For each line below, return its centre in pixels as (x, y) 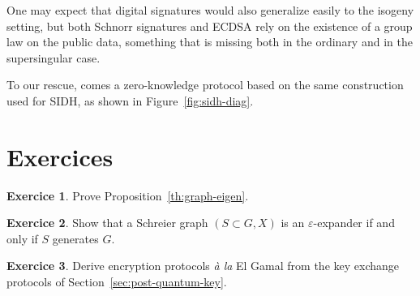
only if (22, 238)
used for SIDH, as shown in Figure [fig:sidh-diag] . (130, 100)
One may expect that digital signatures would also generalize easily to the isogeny (210, 10)
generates (75, 238)
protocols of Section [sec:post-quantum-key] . (117, 282)
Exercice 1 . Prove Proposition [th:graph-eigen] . (128, 195)
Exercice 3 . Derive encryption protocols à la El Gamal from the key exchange (203, 266)
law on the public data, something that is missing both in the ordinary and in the (210, 42)
